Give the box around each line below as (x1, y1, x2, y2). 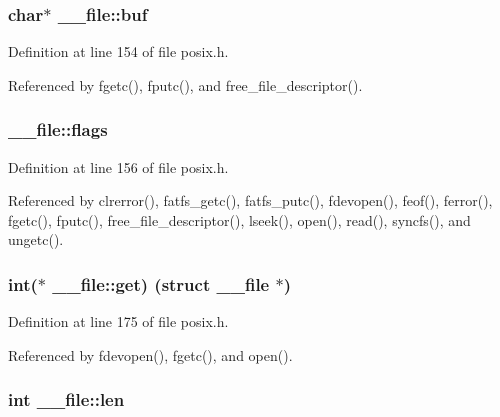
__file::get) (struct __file (52, 271, 270, 296)
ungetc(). (8, 229, 64, 250)
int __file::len (8, 387, 125, 412)
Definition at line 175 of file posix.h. (8, 311, 229, 332)
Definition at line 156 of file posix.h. (8, 156, 229, 177)
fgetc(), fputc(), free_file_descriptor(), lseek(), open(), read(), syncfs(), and (8, 209, 471, 230)
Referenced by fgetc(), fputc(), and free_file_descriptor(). (8, 74, 363, 95)
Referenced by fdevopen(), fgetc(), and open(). (8, 344, 293, 365)
